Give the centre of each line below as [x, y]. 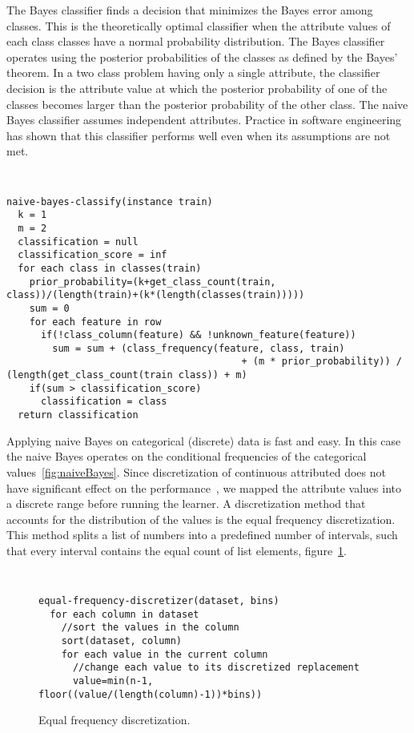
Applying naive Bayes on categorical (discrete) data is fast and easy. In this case [204, 440]
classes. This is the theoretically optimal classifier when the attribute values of [199, 25]
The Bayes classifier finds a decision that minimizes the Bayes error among [190, 10]
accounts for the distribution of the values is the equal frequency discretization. [201, 519]
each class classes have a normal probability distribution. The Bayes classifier [196, 41]
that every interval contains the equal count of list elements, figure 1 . [177, 550]
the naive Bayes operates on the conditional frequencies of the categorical [187, 456]
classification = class [104, 402]
